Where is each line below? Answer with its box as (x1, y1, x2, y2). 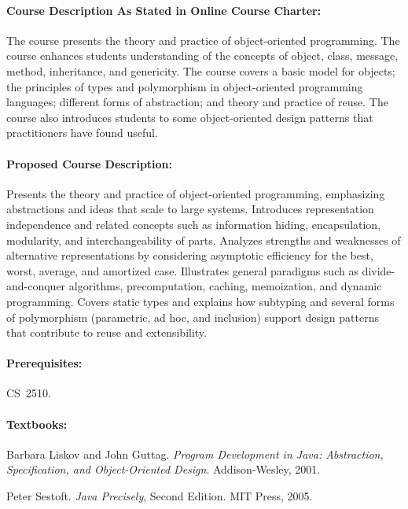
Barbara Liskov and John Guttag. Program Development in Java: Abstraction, (6, 445, 384, 462)
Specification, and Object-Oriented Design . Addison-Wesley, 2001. (6, 461, 321, 478)
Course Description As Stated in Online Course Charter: (6, 2, 322, 18)
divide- (362, 262, 395, 278)
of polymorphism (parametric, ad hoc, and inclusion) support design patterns (6, 308, 379, 325)
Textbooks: (6, 415, 68, 432)
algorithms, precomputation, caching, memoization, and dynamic (68, 278, 382, 294)
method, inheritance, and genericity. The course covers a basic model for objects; (6, 62, 395, 79)
